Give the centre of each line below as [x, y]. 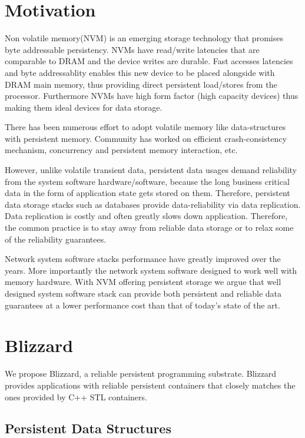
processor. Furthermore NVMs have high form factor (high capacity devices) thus [152, 96]
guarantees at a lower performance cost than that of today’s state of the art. [142, 305]
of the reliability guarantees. [56, 239]
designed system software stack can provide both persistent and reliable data [143, 293]
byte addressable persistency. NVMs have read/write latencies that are [132, 49]
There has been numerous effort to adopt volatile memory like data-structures [145, 127]
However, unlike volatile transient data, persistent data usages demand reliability [151, 170]
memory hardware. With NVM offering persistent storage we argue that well [143, 282]
